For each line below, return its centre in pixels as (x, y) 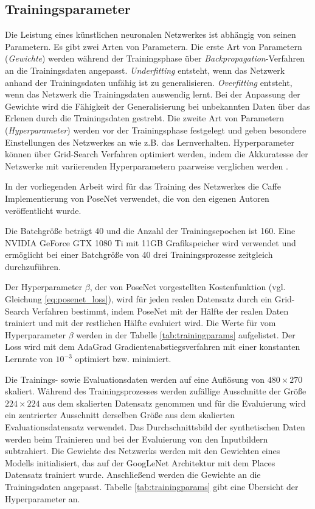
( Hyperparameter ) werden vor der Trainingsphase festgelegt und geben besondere (156, 130)
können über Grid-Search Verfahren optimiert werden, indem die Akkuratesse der (157, 154)
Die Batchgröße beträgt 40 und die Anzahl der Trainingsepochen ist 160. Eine (150, 231)
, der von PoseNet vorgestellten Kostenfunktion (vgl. (188, 287)
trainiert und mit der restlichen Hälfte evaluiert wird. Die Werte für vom (140, 323)
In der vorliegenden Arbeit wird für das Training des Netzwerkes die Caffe (143, 186)
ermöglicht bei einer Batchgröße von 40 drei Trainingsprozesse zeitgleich (139, 254)
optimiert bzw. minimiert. (123, 359)
